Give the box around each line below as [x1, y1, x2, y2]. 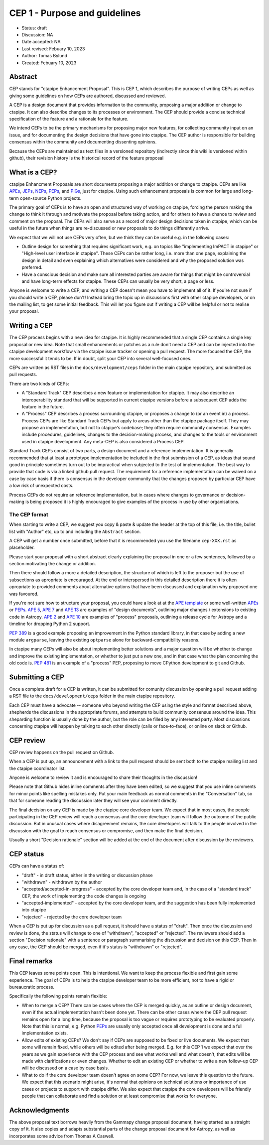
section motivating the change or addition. [9, 561, 96, 567]
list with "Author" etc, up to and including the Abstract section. [9, 528, 141, 534]
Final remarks [9, 957, 53, 966]
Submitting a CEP [9, 673, 65, 681]
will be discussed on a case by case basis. [21, 1065, 109, 1071]
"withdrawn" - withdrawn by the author [21, 879, 102, 885]
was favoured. [9, 591, 39, 597]
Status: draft [21, 25, 47, 31]
